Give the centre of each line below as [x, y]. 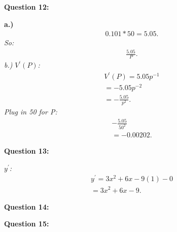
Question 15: [27, 224]
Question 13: [27, 151]
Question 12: [27, 7]
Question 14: [27, 206]
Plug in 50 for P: [31, 112]
